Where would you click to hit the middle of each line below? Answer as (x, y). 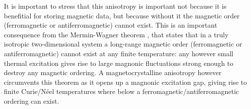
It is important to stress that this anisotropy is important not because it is (115, 6)
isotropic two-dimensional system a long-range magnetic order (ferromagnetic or (123, 44)
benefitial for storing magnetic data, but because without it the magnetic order (122, 15)
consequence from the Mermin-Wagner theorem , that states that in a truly (116, 34)
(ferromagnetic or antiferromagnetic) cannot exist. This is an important (111, 25)
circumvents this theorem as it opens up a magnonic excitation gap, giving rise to (125, 82)
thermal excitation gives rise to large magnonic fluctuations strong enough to (119, 63)
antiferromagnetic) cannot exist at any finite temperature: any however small (119, 53)
